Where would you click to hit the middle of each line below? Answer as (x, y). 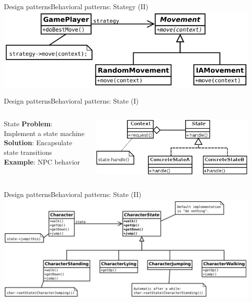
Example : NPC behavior (42, 161)
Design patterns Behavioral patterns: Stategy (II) (76, 6)
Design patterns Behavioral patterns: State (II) (73, 194)
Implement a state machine (44, 133)
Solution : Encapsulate (38, 143)
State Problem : (28, 124)
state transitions (28, 152)
